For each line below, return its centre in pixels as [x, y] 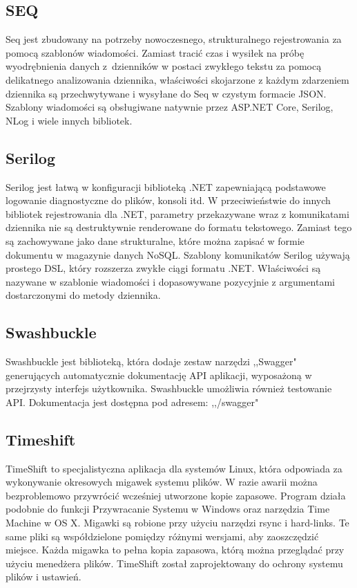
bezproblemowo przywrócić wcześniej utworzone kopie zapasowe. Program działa [176, 495]
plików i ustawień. [44, 577]
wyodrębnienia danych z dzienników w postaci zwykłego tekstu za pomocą [164, 66]
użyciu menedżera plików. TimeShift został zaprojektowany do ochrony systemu [174, 563]
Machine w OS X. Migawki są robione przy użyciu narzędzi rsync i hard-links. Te [177, 523]
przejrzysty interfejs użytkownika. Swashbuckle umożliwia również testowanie [169, 388]
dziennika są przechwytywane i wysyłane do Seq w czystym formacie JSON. [166, 93]
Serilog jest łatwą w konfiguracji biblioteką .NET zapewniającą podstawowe [166, 186]
